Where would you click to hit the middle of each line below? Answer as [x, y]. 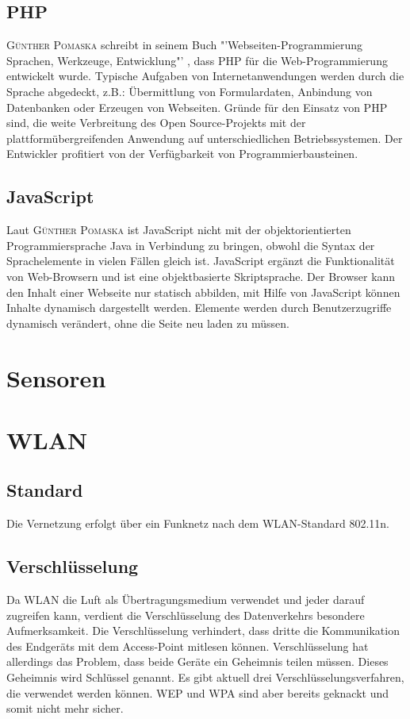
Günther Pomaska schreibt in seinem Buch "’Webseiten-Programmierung [184, 45]
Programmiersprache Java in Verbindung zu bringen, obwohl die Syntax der [191, 245]
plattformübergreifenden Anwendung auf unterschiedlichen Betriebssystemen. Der [205, 138]
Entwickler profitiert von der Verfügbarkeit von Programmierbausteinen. [182, 154]
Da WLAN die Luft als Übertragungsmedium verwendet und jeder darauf [186, 600]
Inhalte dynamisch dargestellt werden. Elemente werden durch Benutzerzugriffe [199, 308]
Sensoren [56, 377]
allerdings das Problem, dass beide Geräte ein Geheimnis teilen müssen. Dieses [197, 661]
